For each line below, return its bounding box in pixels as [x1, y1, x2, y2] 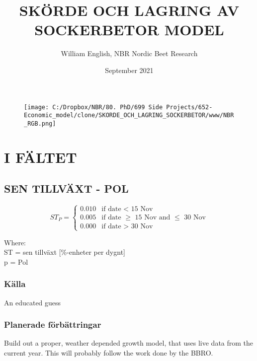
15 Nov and [135, 214, 171, 221]
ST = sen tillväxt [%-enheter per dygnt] [4, 247, 125, 257]
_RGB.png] [24, 120, 56, 127]
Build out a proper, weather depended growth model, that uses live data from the [4, 338, 254, 348]
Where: [4, 237, 26, 247]
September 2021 [105, 65, 154, 75]
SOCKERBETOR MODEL [34, 19, 224, 40]
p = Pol [4, 256, 28, 267]
